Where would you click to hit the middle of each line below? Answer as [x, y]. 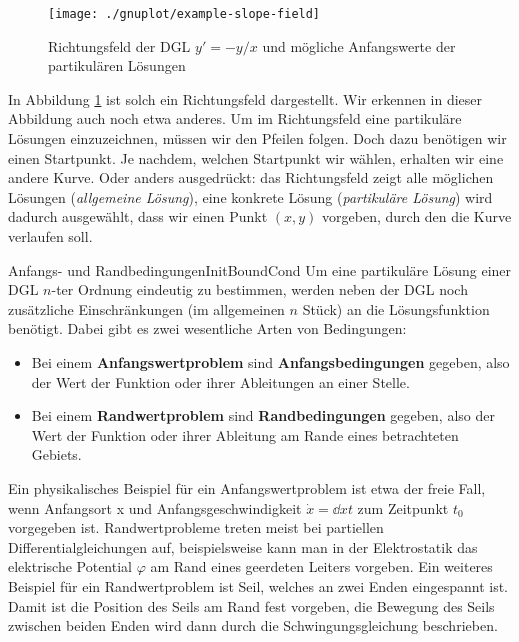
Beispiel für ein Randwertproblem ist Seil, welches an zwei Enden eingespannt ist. [258, 585]
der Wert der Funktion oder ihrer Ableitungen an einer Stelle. [220, 381]
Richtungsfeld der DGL [119, 45]
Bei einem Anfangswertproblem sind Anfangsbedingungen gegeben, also [270, 361]
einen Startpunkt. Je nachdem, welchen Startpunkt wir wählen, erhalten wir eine [256, 157]
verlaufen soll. [50, 236]
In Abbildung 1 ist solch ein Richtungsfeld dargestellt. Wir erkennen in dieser [245, 98]
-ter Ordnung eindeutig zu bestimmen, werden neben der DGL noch [259, 289]
